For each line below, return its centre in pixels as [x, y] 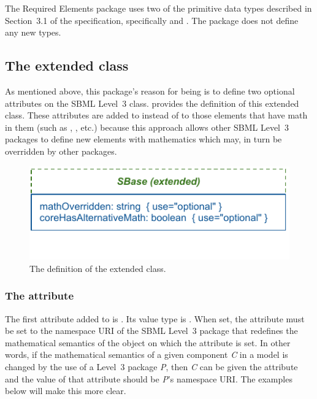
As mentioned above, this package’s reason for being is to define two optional [150, 91]
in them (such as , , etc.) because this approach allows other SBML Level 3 [147, 127]
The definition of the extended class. [98, 268]
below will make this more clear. [66, 391]
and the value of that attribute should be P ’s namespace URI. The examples [149, 378]
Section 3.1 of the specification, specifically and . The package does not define [152, 20]
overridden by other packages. [61, 151]
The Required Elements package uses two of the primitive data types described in [158, 8]
